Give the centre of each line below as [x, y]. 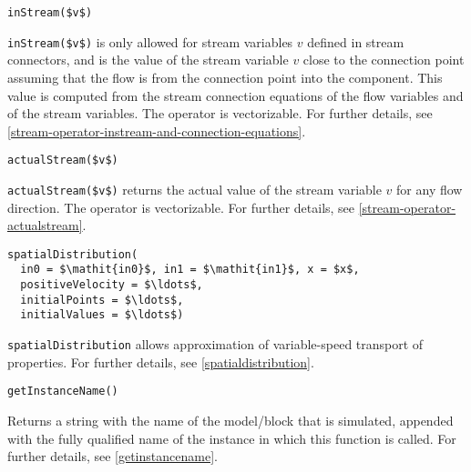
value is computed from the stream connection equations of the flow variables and [235, 95]
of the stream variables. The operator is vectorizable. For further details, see [220, 113]
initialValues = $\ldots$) [102, 315]
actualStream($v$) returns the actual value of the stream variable [195, 189]
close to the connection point [384, 60]
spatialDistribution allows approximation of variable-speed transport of [215, 344]
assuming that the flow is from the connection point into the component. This [225, 77]
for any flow [430, 189]
